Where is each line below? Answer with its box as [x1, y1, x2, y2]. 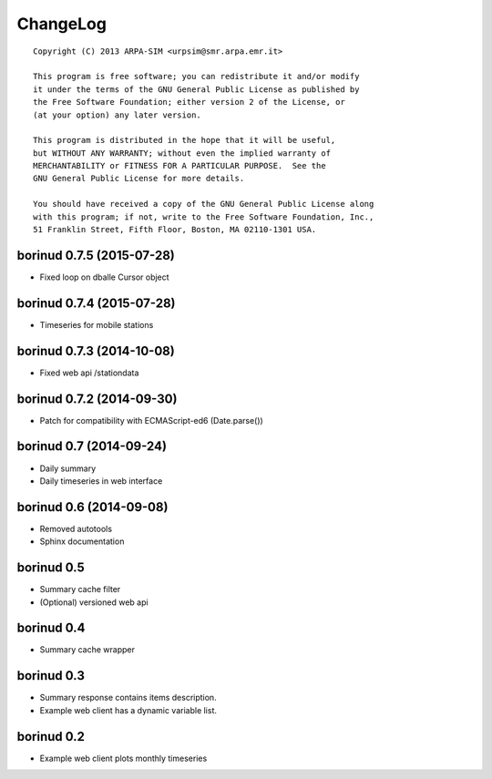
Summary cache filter [39, 584, 121, 595]
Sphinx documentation [39, 536, 125, 547]
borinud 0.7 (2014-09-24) [16, 438, 168, 455]
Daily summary [39, 463, 97, 474]
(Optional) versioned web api [39, 597, 149, 608]
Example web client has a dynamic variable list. [39, 704, 218, 715]
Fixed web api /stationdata [39, 367, 139, 378]
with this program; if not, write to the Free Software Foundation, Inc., [33, 211, 374, 222]
